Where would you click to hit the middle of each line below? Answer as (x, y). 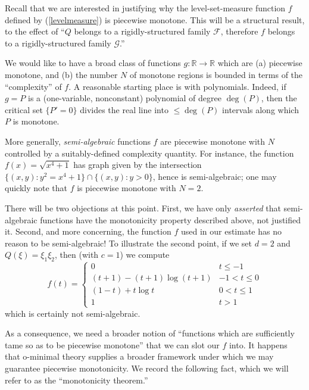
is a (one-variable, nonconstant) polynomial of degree (125, 98)
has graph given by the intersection (138, 165)
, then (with (77, 255)
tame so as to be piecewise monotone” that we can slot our (112, 344)
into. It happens (258, 344)
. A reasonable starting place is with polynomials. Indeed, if (177, 86)
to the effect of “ (35, 31)
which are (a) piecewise (260, 63)
